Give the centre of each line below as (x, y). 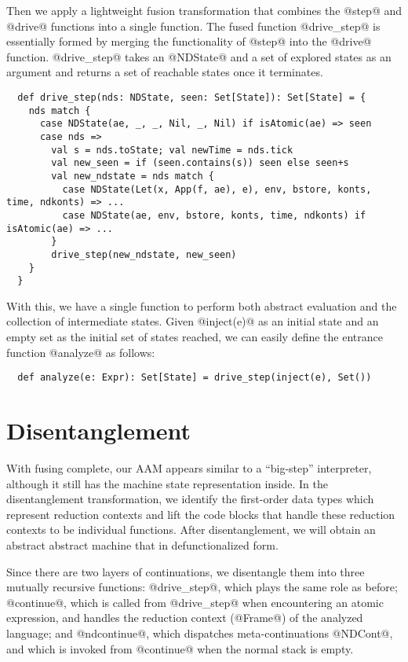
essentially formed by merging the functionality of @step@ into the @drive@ (189, 41)
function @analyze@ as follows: (81, 352)
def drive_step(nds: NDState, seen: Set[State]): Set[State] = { (192, 97)
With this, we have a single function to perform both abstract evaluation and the (202, 305)
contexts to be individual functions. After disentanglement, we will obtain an (191, 530)
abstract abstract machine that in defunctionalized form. (142, 544)
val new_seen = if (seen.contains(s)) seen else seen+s (200, 163)
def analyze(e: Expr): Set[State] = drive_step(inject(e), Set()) (195, 378)
